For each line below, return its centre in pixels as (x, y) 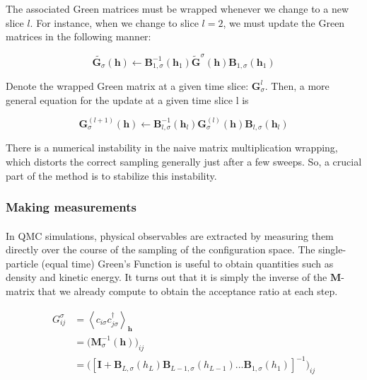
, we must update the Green (284, 22)
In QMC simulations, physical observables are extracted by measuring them (170, 235)
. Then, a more (297, 85)
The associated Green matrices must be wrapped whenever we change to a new (177, 8)
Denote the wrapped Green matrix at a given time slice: (127, 85)
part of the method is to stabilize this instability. (111, 175)
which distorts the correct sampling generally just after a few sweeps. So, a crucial (184, 161)
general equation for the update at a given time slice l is (127, 99)
